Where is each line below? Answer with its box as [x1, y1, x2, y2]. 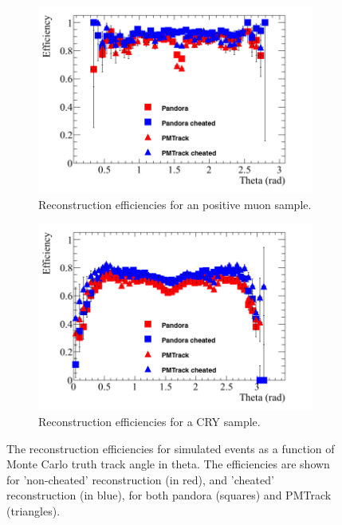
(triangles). [6, 502, 61, 519]
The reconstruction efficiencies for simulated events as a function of [6, 440, 335, 456]
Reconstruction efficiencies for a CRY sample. [38, 412, 261, 429]
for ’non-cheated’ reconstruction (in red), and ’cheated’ [6, 471, 274, 487]
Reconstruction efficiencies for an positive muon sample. [38, 195, 312, 212]
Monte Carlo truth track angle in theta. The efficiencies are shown [6, 456, 330, 472]
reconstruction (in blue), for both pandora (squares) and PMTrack [6, 487, 332, 503]
